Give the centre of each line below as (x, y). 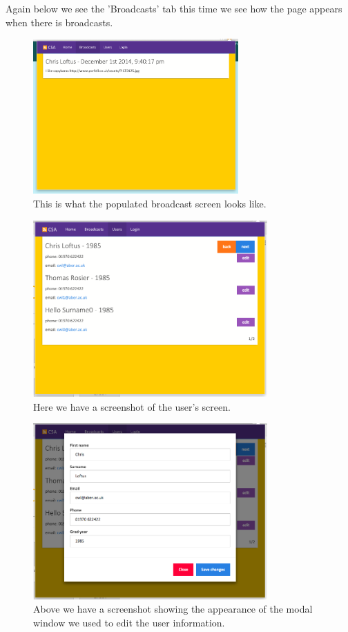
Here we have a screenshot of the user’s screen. (132, 406)
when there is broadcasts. (59, 22)
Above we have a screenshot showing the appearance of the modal (173, 609)
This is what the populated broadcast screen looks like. (150, 204)
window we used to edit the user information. (129, 622)
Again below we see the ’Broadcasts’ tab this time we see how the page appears (174, 8)
